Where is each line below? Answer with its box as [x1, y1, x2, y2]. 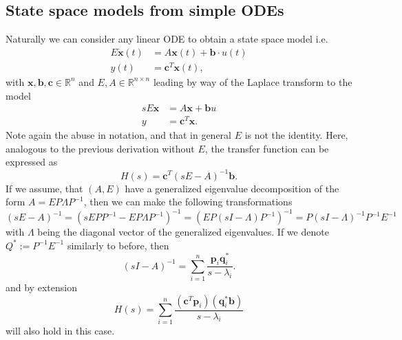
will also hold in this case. [6, 324, 115, 338]
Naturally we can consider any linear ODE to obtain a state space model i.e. [6, 32, 328, 46]
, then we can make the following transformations [83, 194, 293, 209]
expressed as [6, 155, 58, 169]
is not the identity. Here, [244, 128, 348, 142]
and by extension [6, 280, 77, 295]
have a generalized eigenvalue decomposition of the [125, 181, 339, 195]
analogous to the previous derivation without [6, 141, 195, 155]
